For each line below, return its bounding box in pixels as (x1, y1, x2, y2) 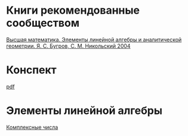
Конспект (6, 63, 57, 77)
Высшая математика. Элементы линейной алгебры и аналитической (6, 36, 182, 43)
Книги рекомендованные (6, 4, 140, 17)
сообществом (6, 16, 79, 30)
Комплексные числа (6, 123, 58, 131)
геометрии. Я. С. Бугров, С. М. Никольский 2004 (6, 42, 131, 50)
